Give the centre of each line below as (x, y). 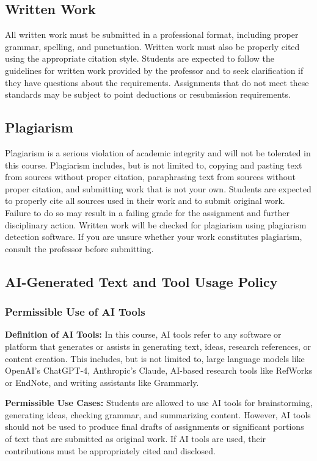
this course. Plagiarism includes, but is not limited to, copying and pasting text (154, 165)
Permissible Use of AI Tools (75, 312)
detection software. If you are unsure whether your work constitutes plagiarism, (154, 237)
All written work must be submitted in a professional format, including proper (152, 34)
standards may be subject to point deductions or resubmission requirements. (148, 94)
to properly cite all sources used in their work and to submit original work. (145, 201)
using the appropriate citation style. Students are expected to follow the (140, 58)
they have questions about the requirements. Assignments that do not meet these (157, 82)
